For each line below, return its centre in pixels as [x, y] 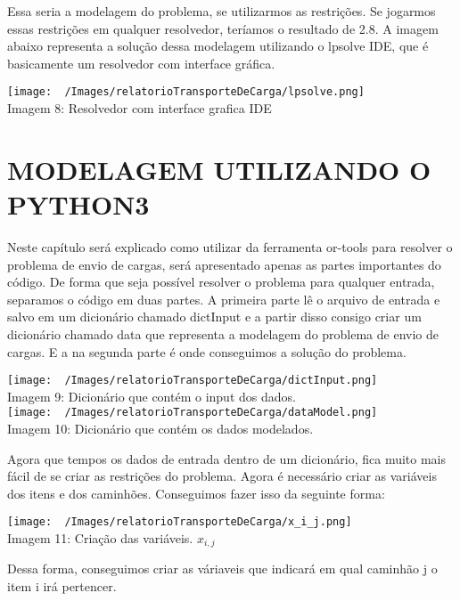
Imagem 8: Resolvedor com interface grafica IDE [140, 108]
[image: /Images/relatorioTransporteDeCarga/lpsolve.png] [186, 92]
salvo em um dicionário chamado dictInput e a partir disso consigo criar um [214, 317]
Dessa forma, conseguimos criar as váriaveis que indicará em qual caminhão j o [222, 569]
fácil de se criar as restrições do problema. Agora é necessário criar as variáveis [222, 476]
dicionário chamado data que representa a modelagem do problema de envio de [223, 333]
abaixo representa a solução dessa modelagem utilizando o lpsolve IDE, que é [218, 46]
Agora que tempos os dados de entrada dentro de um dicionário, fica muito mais [226, 458]
